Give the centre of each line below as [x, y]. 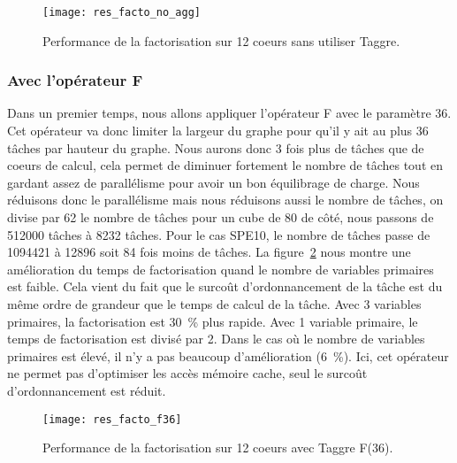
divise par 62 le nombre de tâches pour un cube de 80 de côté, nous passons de [221, 217]
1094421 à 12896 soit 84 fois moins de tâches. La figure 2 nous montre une [209, 252]
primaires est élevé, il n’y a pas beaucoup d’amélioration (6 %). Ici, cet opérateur [228, 355]
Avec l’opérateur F [75, 80]
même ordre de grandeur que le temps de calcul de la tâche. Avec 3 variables [214, 304]
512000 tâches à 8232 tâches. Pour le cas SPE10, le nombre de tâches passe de [219, 234]
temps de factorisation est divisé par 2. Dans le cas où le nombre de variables [216, 339]
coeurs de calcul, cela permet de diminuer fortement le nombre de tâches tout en [225, 165]
